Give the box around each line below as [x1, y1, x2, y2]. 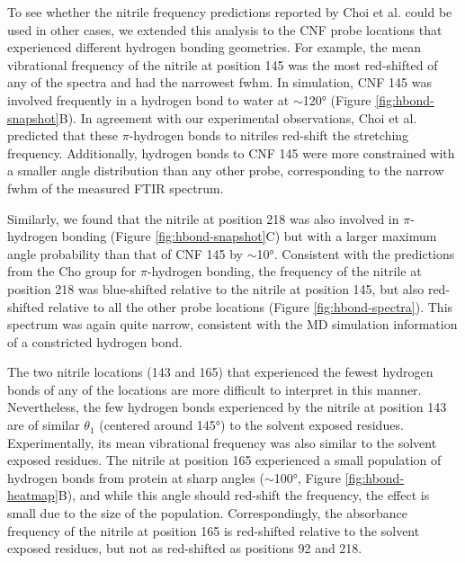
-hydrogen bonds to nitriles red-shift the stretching [129, 126, 409, 145]
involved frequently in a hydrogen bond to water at [7, 90, 290, 109]
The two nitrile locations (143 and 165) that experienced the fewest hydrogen [7, 362, 434, 381]
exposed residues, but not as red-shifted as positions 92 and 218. [7, 539, 362, 558]
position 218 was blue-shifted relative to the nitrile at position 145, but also [7, 279, 425, 298]
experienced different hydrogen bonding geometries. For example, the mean [7, 38, 422, 57]
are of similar [7, 416, 80, 434]
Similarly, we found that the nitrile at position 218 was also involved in [7, 209, 399, 228]
